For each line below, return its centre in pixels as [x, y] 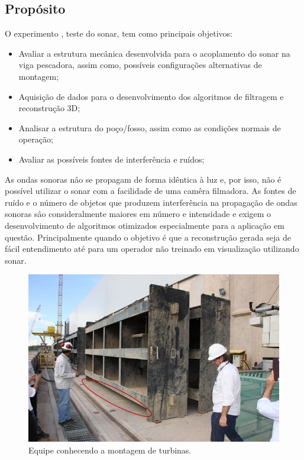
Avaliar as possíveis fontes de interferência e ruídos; [111, 159]
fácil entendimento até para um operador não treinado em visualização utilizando [152, 249]
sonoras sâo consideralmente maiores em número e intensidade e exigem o [138, 214]
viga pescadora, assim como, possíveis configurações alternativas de [140, 65]
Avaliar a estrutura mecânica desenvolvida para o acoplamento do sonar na [154, 53]
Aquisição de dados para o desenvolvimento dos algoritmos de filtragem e [151, 96]
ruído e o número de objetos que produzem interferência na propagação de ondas [151, 202]
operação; [36, 139]
